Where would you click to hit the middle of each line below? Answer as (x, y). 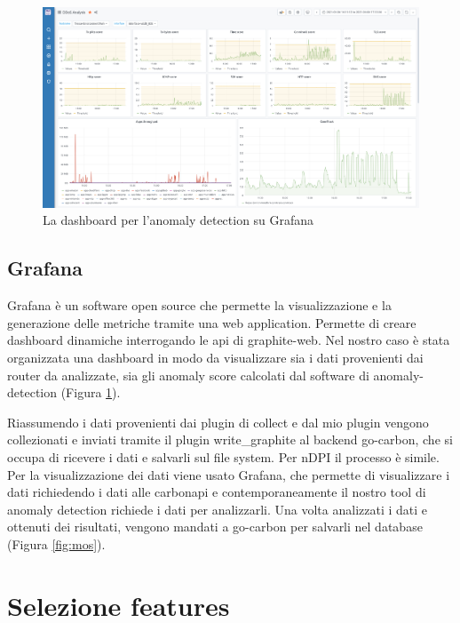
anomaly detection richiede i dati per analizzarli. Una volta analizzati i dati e (218, 509)
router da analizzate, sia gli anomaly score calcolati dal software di (188, 375)
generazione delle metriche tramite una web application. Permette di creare (212, 322)
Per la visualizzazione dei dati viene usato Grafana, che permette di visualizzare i (229, 474)
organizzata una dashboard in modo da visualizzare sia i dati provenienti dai (215, 358)
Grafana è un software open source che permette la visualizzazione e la (199, 305)
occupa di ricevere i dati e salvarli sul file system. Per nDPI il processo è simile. (223, 457)
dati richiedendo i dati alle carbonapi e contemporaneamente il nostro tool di (217, 492)
